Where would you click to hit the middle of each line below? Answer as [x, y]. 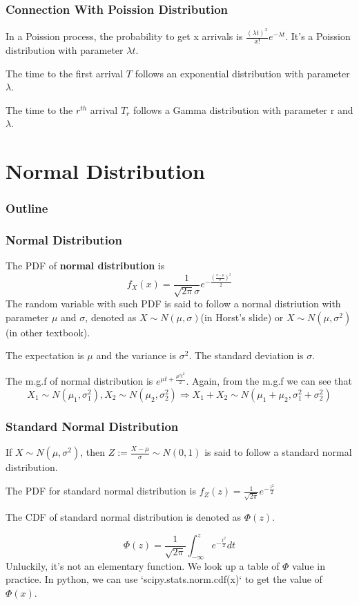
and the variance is [136, 355]
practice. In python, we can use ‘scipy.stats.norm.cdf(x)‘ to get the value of [164, 579]
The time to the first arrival [65, 73]
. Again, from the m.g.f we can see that [269, 381]
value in [309, 565]
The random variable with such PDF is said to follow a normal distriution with [173, 304]
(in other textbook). [48, 332]
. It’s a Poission [318, 36]
